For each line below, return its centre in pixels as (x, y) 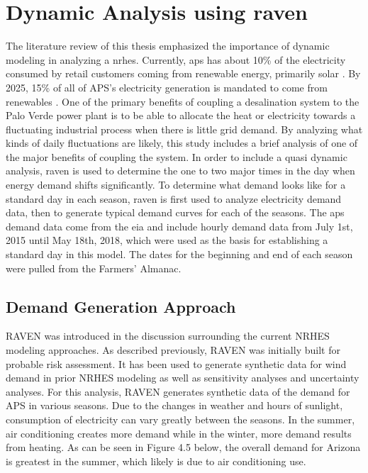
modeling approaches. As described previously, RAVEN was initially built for (173, 350)
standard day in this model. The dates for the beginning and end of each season (179, 254)
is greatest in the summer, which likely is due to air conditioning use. (156, 461)
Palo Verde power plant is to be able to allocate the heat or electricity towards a (181, 115)
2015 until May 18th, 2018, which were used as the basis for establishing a (167, 240)
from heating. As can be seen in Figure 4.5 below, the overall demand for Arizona (183, 447)
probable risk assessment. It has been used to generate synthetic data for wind (176, 363)
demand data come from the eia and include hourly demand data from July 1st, (179, 226)
